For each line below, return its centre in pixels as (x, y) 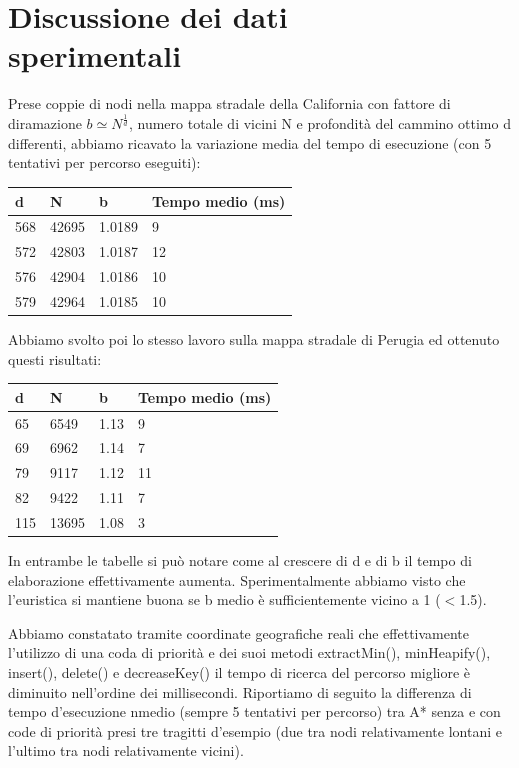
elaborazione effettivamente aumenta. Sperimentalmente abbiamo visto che (237, 579)
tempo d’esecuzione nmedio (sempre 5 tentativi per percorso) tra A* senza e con (254, 711)
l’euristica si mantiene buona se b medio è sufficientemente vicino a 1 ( (224, 599)
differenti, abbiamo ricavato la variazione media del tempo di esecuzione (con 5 (250, 142)
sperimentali (95, 55)
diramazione (45, 123)
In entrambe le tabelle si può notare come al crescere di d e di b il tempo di (240, 560)
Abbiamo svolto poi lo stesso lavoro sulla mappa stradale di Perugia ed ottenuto (254, 339)
